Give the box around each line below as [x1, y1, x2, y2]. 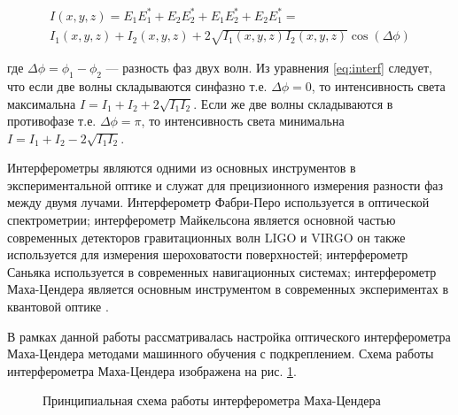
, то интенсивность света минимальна [141, 111, 345, 130]
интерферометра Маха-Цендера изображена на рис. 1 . [7, 361, 297, 380]
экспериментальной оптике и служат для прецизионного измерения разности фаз [7, 175, 444, 194]
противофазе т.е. [7, 111, 97, 130]
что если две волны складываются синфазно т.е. [7, 76, 268, 95]
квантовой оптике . [7, 297, 109, 316]
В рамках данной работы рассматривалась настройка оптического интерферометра [7, 327, 451, 345]
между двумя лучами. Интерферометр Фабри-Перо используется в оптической [7, 193, 430, 211]
